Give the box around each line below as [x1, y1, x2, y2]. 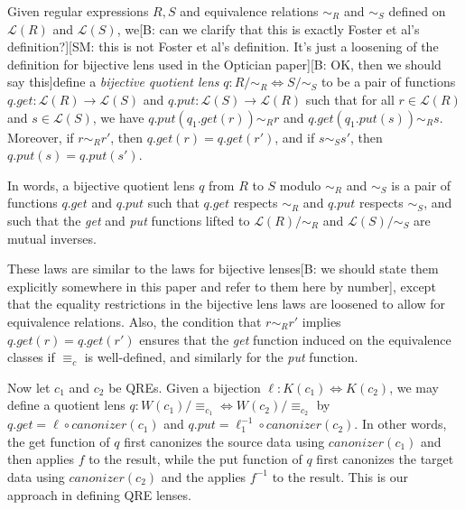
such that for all [305, 89, 395, 108]
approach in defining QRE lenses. [7, 485, 191, 504]
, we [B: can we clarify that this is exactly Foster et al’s [116, 19, 420, 38]
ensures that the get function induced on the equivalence [139, 329, 451, 348]
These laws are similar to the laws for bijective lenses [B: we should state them [7, 259, 439, 278]
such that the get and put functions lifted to [7, 210, 250, 229]
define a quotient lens [7, 395, 126, 414]
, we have [92, 107, 144, 126]
